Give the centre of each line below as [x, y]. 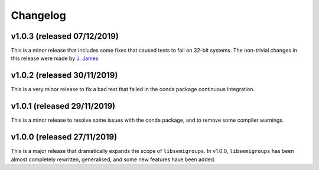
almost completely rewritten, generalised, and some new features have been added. [113, 159]
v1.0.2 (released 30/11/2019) [64, 76]
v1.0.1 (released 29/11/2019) [63, 106]
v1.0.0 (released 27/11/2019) [64, 137]
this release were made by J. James [55, 58]
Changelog [38, 15]
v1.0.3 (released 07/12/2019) [65, 36]
